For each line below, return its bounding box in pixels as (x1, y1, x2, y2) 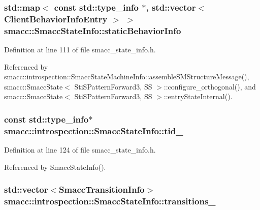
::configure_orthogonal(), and (164, 81, 256, 92)
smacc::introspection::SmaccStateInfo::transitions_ (4, 195, 216, 207)
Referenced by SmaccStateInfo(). (4, 161, 106, 172)
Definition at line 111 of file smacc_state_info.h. (4, 44, 156, 55)
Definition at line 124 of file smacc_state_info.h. (4, 144, 156, 155)
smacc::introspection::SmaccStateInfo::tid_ (4, 124, 183, 137)
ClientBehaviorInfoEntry (4, 12, 108, 25)
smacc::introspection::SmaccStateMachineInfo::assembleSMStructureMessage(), (4, 71, 249, 82)
